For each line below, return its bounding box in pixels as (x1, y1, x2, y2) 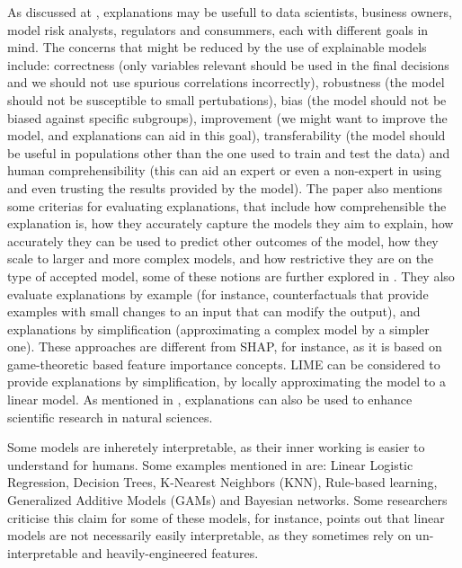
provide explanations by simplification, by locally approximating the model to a (7, 372, 446, 391)
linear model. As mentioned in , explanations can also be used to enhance (7, 390, 413, 409)
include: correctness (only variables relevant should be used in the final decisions (7, 55, 449, 74)
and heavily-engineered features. (81, 543, 259, 562)
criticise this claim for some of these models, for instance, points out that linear (7, 508, 445, 527)
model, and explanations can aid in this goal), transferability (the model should (7, 126, 446, 145)
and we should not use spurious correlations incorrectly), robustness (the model (7, 73, 445, 92)
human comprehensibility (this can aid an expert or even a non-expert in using (7, 161, 442, 180)
